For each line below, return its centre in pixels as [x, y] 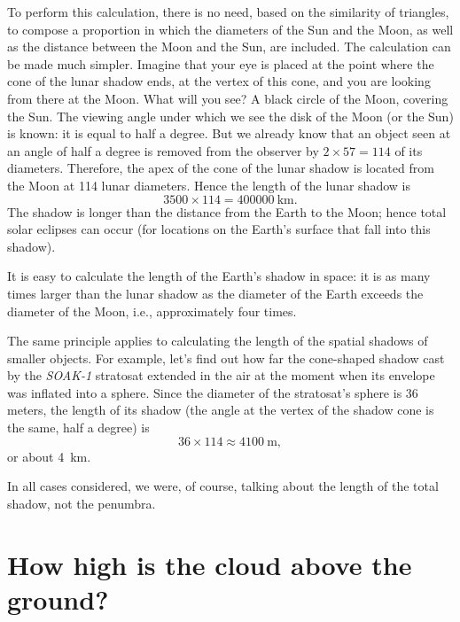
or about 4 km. [49, 456]
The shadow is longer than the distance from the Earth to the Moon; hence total [227, 211]
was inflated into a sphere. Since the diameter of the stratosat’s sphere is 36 [213, 392]
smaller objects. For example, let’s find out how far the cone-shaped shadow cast [226, 358]
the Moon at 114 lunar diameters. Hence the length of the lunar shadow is [209, 185]
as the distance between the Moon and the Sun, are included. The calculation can [229, 47]
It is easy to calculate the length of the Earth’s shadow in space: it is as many [219, 276]
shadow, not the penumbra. [82, 503]
